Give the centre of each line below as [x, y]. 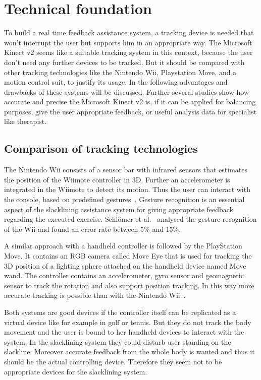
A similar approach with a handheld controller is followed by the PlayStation [123, 246]
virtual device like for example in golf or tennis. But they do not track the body [128, 322]
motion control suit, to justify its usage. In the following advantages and [116, 82]
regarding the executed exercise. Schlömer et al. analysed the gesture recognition [130, 219]
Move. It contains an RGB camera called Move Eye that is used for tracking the [128, 256]
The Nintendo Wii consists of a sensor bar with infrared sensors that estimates [126, 170]
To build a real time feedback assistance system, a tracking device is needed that [129, 33]
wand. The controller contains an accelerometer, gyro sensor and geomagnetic [124, 275]
